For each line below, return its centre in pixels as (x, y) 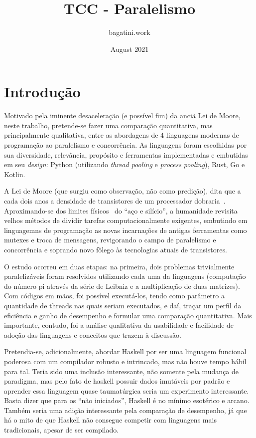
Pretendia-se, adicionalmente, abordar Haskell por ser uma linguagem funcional (125, 351)
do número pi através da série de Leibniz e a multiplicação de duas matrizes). (122, 286)
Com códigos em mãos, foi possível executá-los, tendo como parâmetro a (114, 296)
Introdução (42, 92)
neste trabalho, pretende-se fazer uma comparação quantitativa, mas (108, 125)
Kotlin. (15, 174)
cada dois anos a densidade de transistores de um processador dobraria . (115, 201)
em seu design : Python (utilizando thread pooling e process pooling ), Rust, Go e (125, 164)
